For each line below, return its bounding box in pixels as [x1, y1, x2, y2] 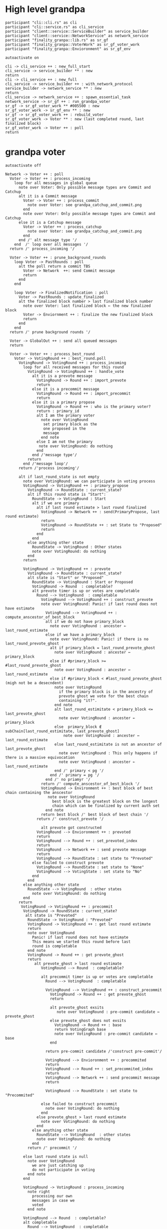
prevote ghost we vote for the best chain [58, 693, 149, 699]
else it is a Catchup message [18, 220, 81, 225]
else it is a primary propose [31, 399, 95, 404]
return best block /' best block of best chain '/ [40, 812, 149, 817]
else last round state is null [23, 1154, 88, 1159]
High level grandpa [5, 4, 85, 15]
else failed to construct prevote [31, 860, 104, 865]
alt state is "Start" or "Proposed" [27, 575, 104, 580]
